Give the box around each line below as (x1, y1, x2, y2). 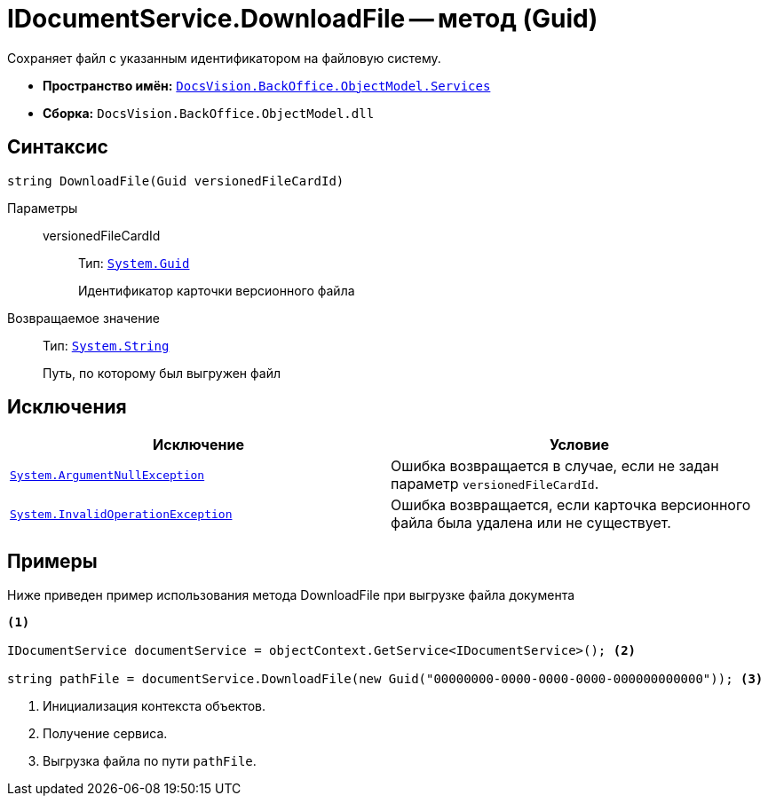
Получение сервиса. (43, 726, 168, 742)
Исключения (7, 396, 127, 419)
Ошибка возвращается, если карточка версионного (391, 496, 751, 515)
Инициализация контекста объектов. (43, 698, 266, 714)
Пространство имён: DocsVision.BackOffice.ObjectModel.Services (43, 77, 491, 93)
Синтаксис (7, 136, 108, 159)
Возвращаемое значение (7, 310, 160, 326)
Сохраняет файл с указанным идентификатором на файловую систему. (7, 50, 441, 66)
